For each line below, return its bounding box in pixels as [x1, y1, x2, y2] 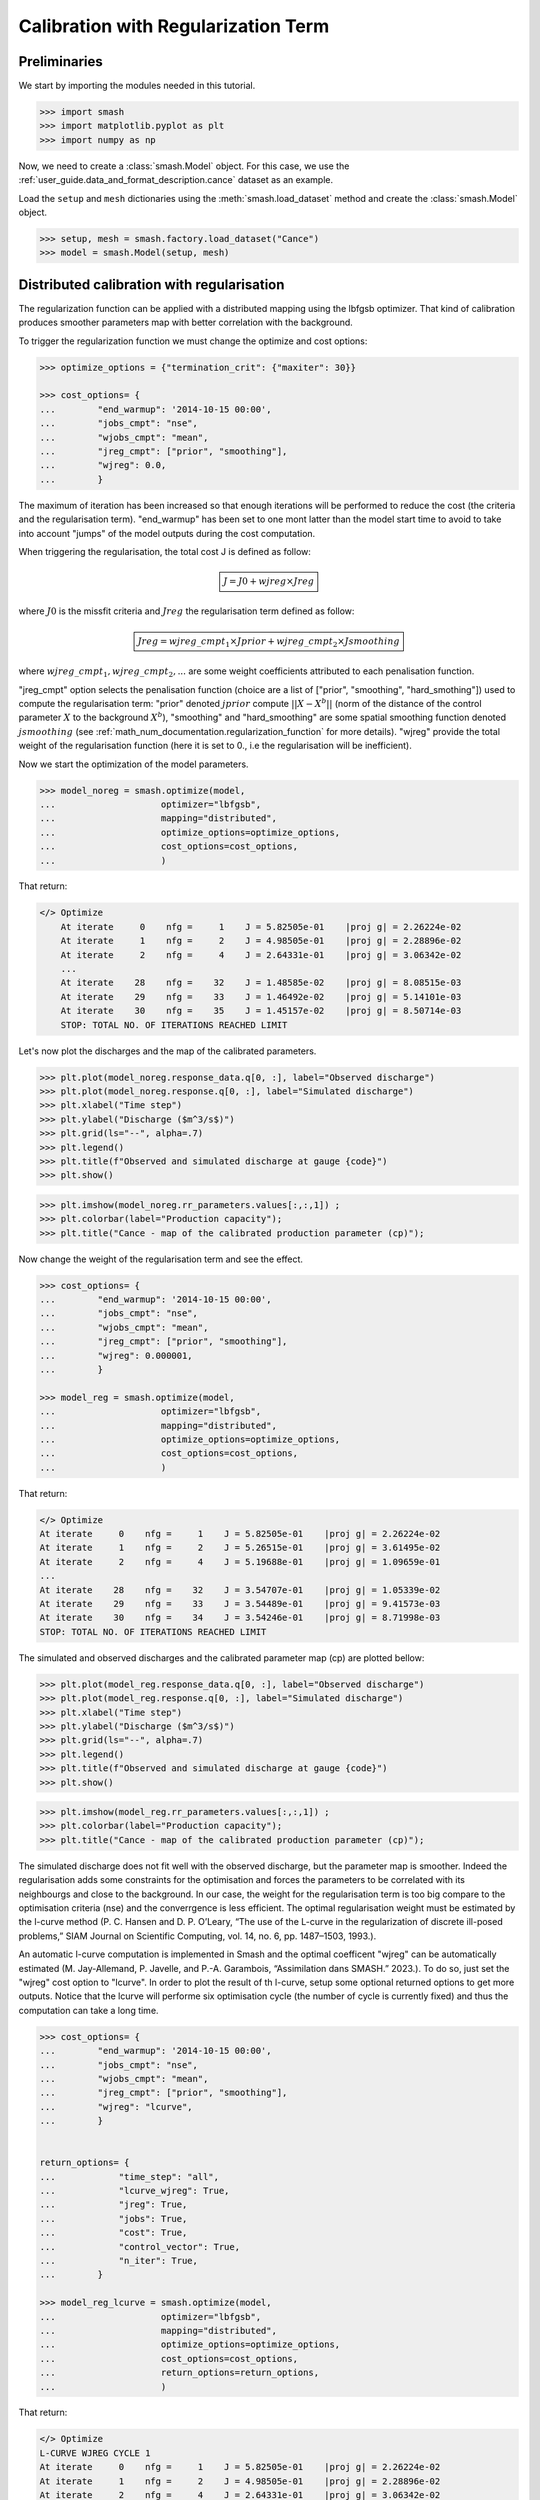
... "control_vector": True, [39, 2241, 240, 2252]
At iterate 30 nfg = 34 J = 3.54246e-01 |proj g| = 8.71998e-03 [39, 1612, 441, 1624]
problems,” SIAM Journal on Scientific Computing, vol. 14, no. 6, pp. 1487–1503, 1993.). [18, 1930, 377, 1942]
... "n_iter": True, [39, 2255, 199, 2266]
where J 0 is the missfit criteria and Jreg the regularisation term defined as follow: [18, 605, 355, 617]
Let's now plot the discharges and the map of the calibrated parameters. [18, 1045, 317, 1057]
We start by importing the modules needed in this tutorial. [18, 80, 256, 92]
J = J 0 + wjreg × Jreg [223, 576, 315, 587]
